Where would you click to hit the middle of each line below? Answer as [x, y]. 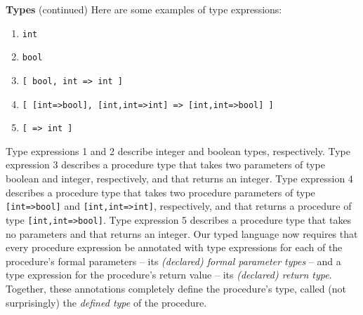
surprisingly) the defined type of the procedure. [106, 302]
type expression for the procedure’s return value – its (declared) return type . [169, 275]
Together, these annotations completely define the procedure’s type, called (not [176, 288]
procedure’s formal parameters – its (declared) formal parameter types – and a [173, 261]
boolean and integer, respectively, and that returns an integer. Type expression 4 [179, 179]
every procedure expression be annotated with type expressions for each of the [174, 247]
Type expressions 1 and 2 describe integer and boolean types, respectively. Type [178, 150]
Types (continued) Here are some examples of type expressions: [144, 9]
